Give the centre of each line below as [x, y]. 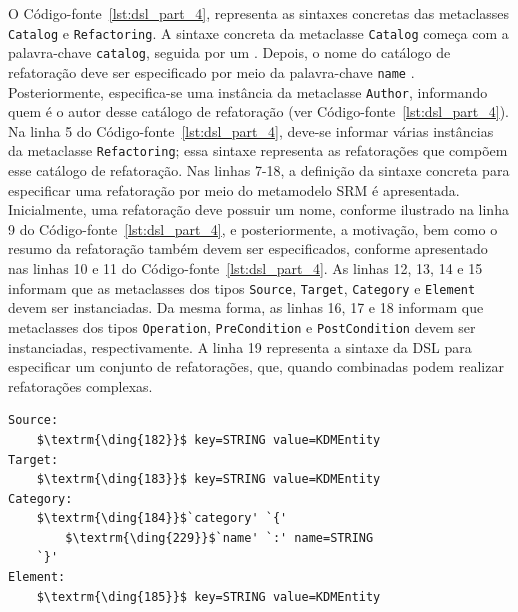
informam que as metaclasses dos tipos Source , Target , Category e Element [242, 287]
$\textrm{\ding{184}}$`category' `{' [162, 518]
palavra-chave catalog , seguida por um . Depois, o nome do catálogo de [229, 52]
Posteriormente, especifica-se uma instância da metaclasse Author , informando [248, 91]
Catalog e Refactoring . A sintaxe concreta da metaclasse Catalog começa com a [258, 32]
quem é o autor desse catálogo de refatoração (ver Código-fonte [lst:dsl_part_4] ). [259, 111]
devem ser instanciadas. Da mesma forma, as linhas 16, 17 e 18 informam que [246, 307]
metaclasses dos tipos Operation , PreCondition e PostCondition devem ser [242, 326]
